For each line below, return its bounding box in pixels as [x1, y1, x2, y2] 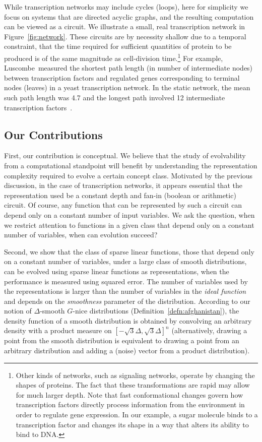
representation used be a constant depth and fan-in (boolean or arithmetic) [4, 190, 236, 200]
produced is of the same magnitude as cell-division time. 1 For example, [4, 51, 223, 63]
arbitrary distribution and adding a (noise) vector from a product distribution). [4, 345, 250, 356]
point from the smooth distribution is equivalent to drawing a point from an [4, 335, 239, 346]
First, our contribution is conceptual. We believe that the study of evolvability [4, 150, 246, 161]
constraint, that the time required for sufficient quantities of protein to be [4, 41, 232, 51]
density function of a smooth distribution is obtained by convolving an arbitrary [4, 315, 252, 326]
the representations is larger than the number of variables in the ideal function [4, 286, 246, 296]
